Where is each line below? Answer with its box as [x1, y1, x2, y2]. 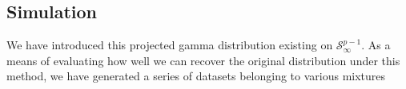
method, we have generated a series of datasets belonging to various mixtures [6, 68, 386, 84]
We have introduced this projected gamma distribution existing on [6, 37, 333, 53]
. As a [361, 37, 391, 53]
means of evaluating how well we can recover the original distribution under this [6, 52, 400, 68]
